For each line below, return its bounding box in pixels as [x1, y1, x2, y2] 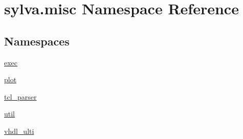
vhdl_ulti [4, 125, 34, 136]
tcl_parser [4, 91, 37, 102]
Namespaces [4, 33, 70, 49]
